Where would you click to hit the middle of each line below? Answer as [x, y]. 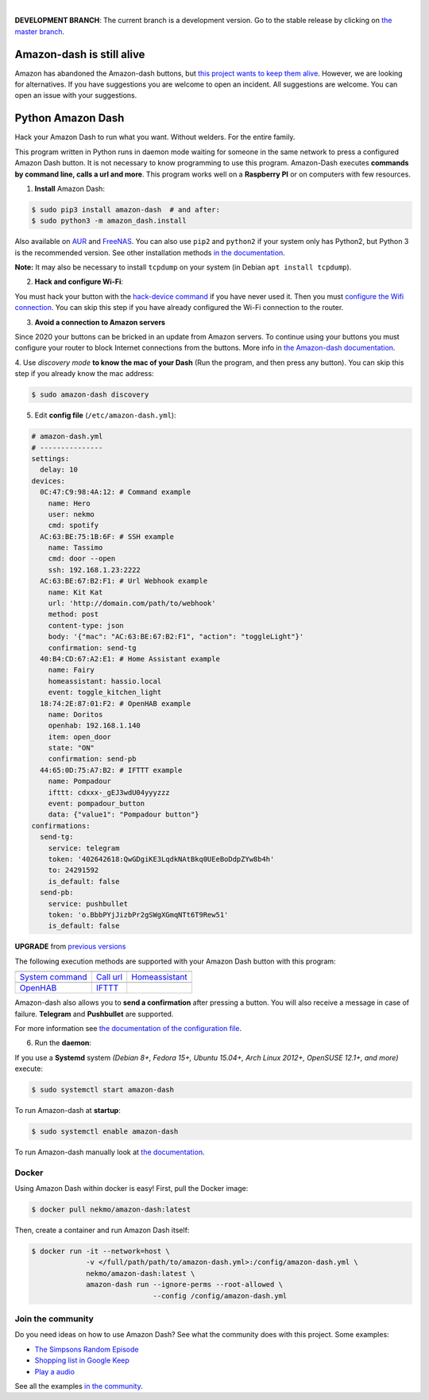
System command [53, 977]
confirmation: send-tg [92, 648]
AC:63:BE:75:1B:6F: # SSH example [107, 536]
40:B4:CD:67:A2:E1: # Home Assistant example [130, 659]
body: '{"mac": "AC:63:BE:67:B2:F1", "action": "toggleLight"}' [176, 637]
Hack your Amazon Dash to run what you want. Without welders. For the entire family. [155, 137]
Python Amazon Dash [70, 118]
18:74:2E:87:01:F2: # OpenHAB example [115, 703]
